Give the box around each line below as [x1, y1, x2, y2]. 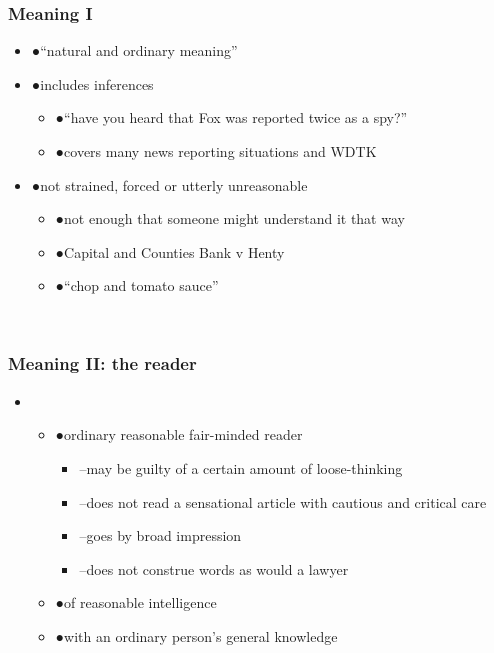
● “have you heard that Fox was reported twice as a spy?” [55, 107, 408, 128]
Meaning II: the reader [8, 351, 197, 376]
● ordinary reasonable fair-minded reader [55, 424, 303, 445]
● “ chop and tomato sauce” [55, 275, 219, 296]
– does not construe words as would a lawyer [79, 558, 349, 579]
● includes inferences [31, 73, 154, 94]
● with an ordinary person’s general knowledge [55, 625, 338, 646]
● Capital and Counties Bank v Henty [55, 241, 285, 262]
